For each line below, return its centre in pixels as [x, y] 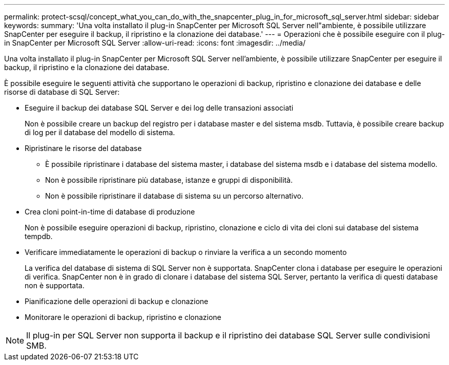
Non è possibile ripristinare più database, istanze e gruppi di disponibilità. [169, 180]
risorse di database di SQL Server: [62, 92]
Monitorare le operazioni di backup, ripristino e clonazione [123, 317]
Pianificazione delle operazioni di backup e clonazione [117, 301]
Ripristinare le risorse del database [83, 148]
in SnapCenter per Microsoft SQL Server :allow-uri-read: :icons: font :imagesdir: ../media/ [155, 43]
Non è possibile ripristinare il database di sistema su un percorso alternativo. [175, 196]
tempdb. [39, 236]
